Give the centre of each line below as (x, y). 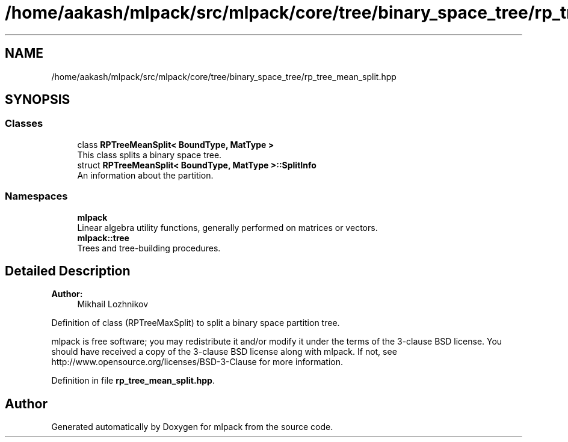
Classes (24, 124)
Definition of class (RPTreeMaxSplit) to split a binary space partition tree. (196, 323)
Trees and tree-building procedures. (149, 248)
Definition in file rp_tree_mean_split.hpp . (133, 381)
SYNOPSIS (38, 100)
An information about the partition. (145, 175)
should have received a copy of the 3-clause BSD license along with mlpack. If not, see (224, 352)
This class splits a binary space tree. (150, 155)
